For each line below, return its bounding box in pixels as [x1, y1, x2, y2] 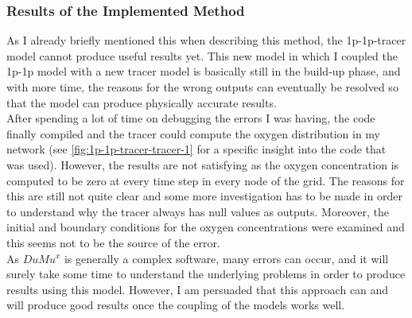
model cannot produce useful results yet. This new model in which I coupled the [6, 47, 398, 64]
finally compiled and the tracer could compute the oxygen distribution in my [6, 125, 381, 142]
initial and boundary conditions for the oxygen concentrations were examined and [6, 219, 405, 235]
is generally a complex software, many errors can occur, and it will [64, 250, 389, 266]
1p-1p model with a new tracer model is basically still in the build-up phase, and [6, 63, 401, 79]
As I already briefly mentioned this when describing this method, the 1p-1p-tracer [6, 32, 406, 48]
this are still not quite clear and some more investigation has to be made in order [6, 188, 402, 204]
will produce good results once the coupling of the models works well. [6, 297, 345, 313]
